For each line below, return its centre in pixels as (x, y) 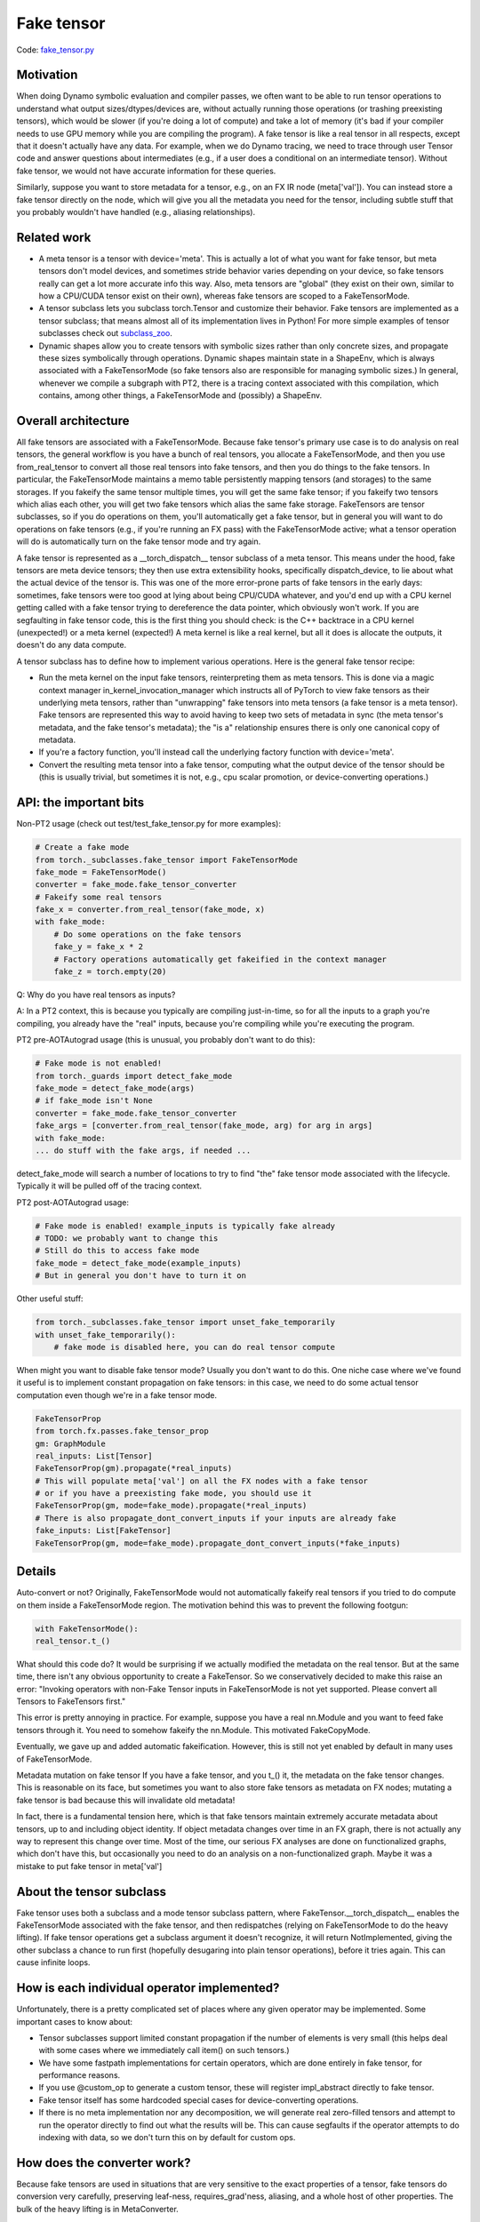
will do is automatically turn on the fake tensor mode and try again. (139, 541)
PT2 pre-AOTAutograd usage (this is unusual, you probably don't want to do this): (166, 1040)
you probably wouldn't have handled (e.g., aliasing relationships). (136, 212)
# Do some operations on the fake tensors (148, 934)
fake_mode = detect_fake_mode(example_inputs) (138, 1263)
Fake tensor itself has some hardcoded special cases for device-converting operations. (199, 2100)
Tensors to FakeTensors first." (71, 1701)
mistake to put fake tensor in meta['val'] (89, 1866)
